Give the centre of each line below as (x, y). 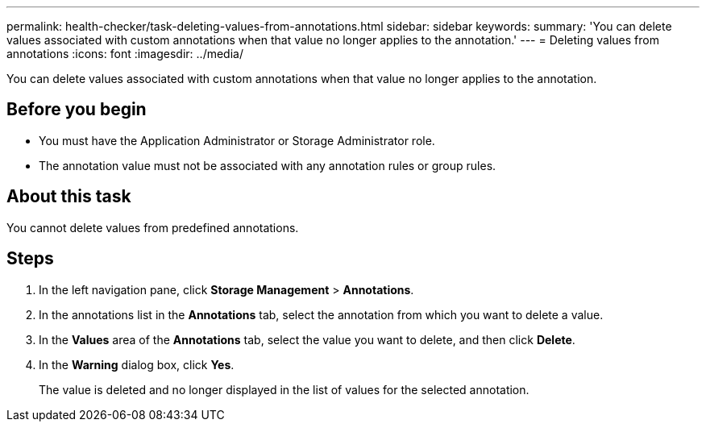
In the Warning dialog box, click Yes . (137, 364)
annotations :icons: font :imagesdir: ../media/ (125, 54)
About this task (69, 197)
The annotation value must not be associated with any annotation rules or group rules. (268, 165)
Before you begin (77, 110)
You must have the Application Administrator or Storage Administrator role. (237, 140)
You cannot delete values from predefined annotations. (153, 227)
